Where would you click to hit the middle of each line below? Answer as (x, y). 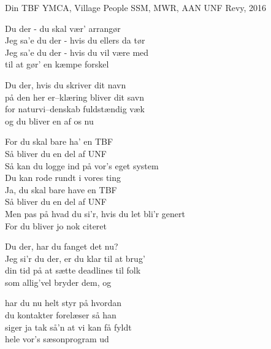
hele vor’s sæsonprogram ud (57, 339)
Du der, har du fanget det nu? (62, 246)
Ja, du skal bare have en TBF (61, 189)
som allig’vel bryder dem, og (58, 282)
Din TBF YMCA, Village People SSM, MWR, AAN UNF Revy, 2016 (136, 7)
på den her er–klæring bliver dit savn (74, 97)
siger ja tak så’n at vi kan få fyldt (68, 327)
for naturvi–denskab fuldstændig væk (75, 109)
